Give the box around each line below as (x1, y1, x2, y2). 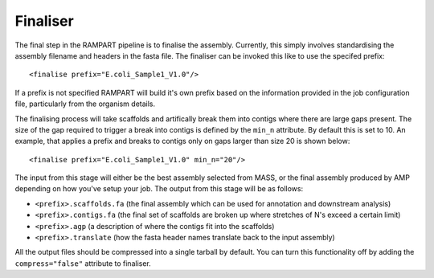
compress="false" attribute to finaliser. (14, 258, 152, 268)
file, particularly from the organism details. (14, 99, 156, 108)
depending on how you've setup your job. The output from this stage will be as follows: (14, 184, 304, 194)
